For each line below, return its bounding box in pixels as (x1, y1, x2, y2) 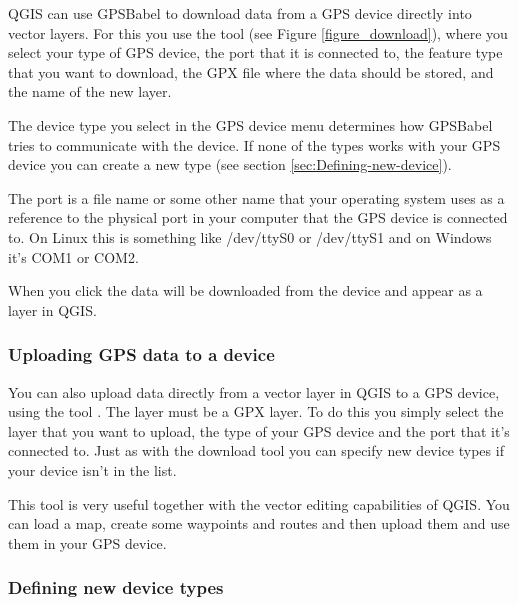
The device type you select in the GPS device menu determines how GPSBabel (8, 114, 493, 135)
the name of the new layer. (8, 81, 172, 102)
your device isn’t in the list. (8, 459, 177, 480)
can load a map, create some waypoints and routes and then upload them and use (8, 513, 510, 534)
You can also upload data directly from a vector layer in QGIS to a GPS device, (8, 381, 500, 402)
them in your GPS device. (8, 532, 167, 553)
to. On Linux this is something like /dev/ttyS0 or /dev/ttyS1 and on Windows (8, 226, 492, 247)
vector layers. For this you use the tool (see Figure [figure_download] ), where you (8, 22, 508, 43)
